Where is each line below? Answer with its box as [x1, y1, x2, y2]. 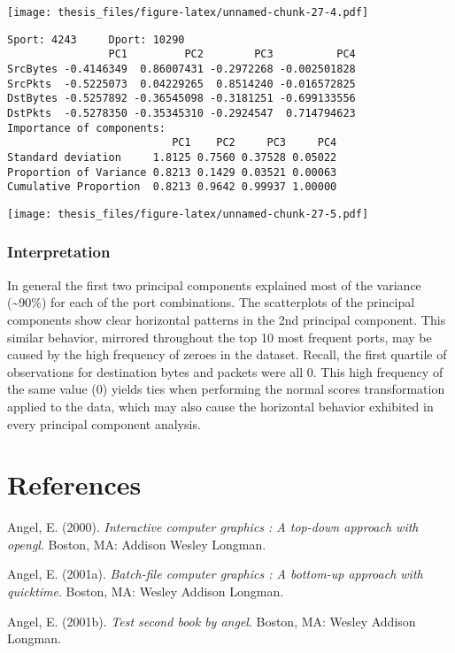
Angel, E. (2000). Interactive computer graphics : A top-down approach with [7, 518, 419, 536]
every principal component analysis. [7, 414, 201, 433]
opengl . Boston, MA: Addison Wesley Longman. [7, 534, 266, 553]
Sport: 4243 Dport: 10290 [7, 33, 185, 46]
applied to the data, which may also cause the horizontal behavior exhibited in [7, 396, 434, 415]
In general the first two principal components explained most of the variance [7, 275, 421, 294]
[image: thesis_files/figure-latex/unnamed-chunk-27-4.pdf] [7, 6, 369, 19]
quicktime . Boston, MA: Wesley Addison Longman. [7, 582, 284, 600]
